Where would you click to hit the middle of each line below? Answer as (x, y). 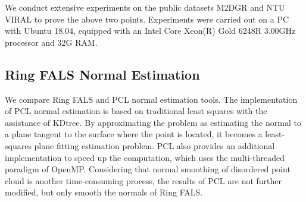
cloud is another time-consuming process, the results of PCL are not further (143, 180)
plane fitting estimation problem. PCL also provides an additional (154, 145)
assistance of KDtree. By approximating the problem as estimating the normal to (153, 122)
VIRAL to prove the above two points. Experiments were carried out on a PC (147, 19)
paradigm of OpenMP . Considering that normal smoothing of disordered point (148, 169)
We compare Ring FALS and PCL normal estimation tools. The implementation (151, 99)
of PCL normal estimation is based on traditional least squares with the (136, 111)
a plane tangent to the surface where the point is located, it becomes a (134, 134)
